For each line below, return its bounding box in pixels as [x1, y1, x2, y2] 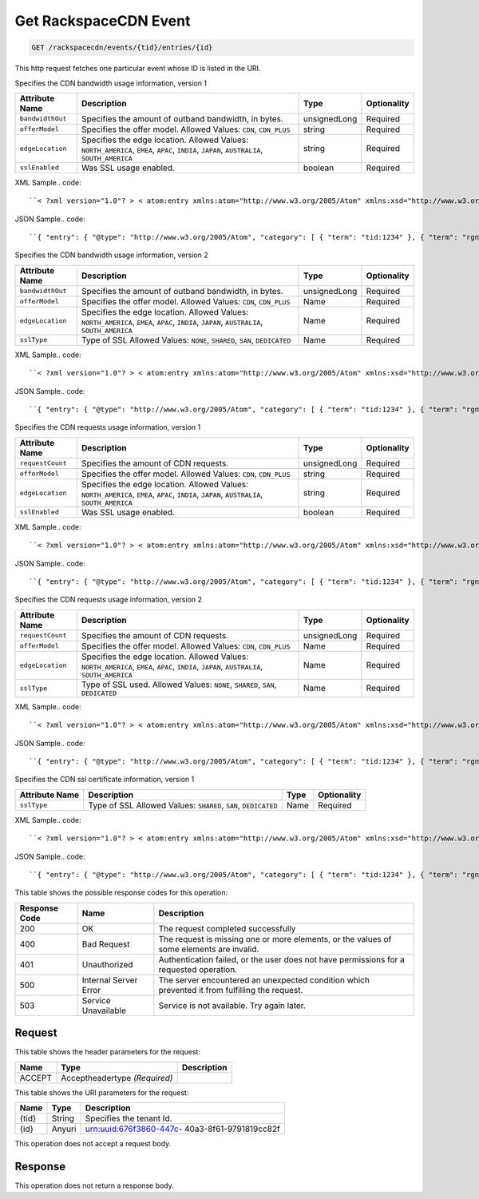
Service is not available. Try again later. [158, 999, 307, 1010]
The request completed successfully [158, 923, 296, 934]
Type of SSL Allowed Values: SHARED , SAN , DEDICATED [88, 800, 278, 811]
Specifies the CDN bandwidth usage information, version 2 [14, 250, 208, 260]
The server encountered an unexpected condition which [158, 975, 370, 986]
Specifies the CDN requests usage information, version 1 [14, 423, 201, 432]
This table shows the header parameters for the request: [14, 1047, 201, 1057]
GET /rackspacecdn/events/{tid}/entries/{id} [31, 43, 213, 52]
